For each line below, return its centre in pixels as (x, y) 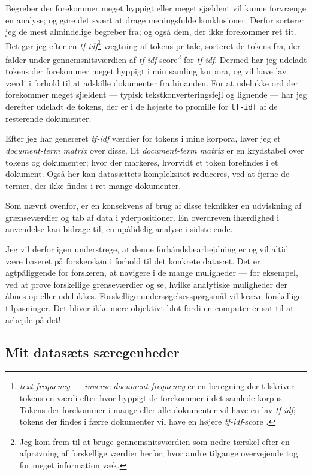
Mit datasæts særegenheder (93, 352)
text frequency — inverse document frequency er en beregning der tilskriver (157, 386)
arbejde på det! (33, 319)
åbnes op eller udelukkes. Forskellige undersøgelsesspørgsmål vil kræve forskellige (154, 296)
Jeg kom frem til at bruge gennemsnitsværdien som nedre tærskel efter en (155, 441)
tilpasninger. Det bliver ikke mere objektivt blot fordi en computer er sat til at (150, 308)
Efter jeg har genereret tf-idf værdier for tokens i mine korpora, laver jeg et (143, 138)
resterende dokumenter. (49, 118)
